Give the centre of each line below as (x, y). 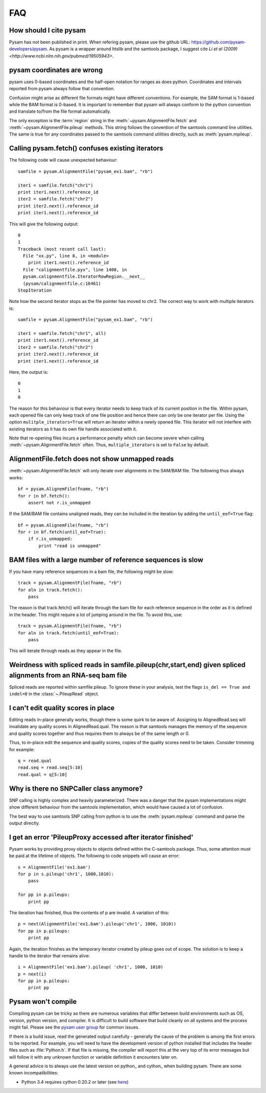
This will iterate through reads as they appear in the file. (66, 651)
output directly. (25, 823)
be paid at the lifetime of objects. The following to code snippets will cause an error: (94, 856)
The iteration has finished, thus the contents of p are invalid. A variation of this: (89, 912)
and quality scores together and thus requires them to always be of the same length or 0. (99, 733)
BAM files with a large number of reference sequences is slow (106, 560)
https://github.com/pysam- (219, 42)
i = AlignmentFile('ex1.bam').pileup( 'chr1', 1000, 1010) (91, 967)
